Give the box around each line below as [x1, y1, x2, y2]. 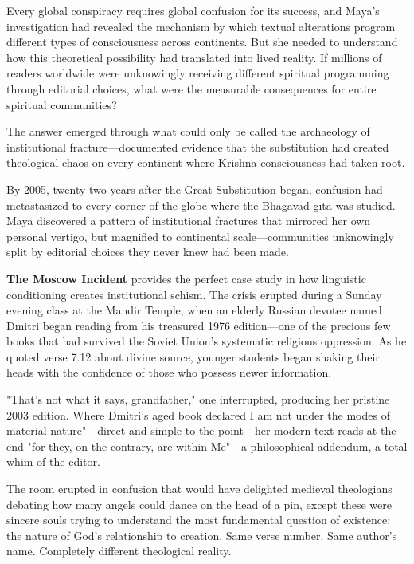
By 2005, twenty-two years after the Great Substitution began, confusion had [6, 180, 383, 197]
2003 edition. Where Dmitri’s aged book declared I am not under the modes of [6, 406, 390, 423]
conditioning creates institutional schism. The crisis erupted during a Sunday [6, 286, 382, 302]
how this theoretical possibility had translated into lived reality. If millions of [6, 49, 382, 65]
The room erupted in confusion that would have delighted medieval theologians [6, 480, 393, 497]
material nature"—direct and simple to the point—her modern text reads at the [6, 422, 396, 439]
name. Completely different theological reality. [6, 542, 232, 559]
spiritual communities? [6, 96, 117, 112]
